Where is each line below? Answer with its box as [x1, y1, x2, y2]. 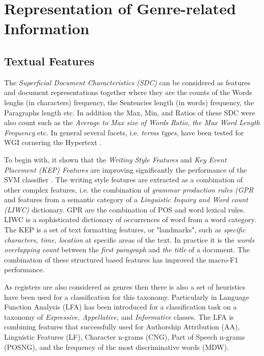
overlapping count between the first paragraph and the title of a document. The [4, 244, 250, 255]
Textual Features [4, 53, 95, 68]
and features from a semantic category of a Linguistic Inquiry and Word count [4, 194, 248, 205]
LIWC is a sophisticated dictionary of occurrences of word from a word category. [4, 214, 256, 225]
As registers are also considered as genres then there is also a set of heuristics [4, 281, 246, 292]
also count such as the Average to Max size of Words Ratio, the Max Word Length [4, 117, 260, 128]
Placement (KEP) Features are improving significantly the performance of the [4, 164, 247, 175]
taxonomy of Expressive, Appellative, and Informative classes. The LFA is [4, 311, 234, 322]
